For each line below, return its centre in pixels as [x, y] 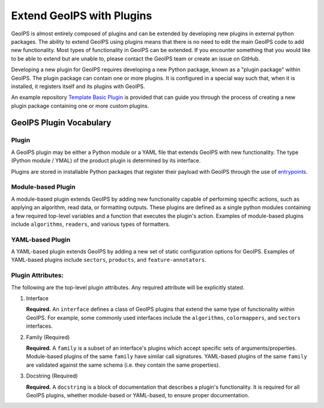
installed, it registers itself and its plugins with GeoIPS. [78, 86]
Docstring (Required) [52, 376]
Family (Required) [48, 337]
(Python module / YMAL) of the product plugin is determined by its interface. [106, 161]
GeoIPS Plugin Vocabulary [61, 123]
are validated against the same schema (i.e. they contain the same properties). [123, 365]
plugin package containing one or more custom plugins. [80, 105]
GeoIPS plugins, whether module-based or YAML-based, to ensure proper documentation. [138, 395]
